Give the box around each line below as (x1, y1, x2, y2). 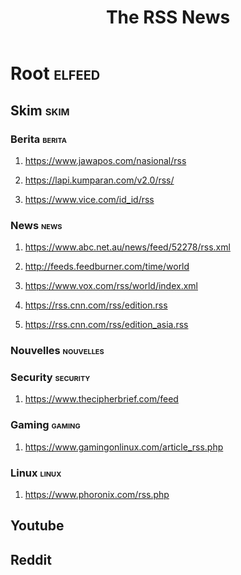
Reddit (10, 551, 52, 568)
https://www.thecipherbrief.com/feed (24, 393, 179, 405)
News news (10, 218, 63, 232)
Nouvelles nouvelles (10, 344, 105, 358)
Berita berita (10, 132, 68, 146)
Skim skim (10, 102, 70, 119)
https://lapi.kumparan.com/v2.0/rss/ (24, 174, 175, 186)
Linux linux (10, 466, 62, 480)
